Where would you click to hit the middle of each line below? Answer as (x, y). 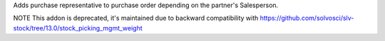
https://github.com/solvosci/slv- (307, 18)
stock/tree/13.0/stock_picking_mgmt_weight (78, 28)
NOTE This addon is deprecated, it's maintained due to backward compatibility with (136, 18)
